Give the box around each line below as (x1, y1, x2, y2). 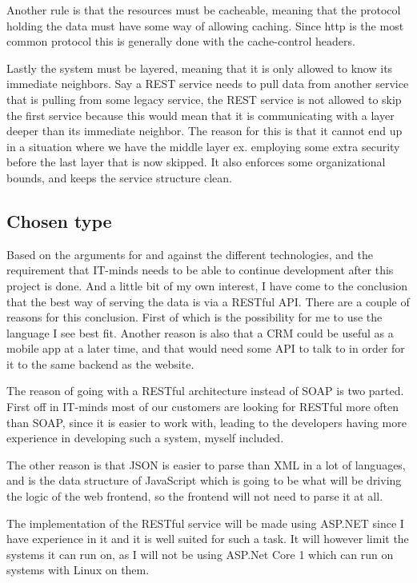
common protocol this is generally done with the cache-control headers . (6, 33, 355, 50)
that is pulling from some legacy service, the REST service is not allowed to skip (6, 90, 402, 107)
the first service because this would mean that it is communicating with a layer (6, 106, 395, 123)
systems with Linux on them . (6, 561, 150, 578)
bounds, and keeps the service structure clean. (6, 169, 232, 186)
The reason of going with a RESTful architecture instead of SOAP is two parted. (6, 382, 404, 399)
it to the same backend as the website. (6, 355, 194, 372)
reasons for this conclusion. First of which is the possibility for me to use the (6, 309, 383, 325)
